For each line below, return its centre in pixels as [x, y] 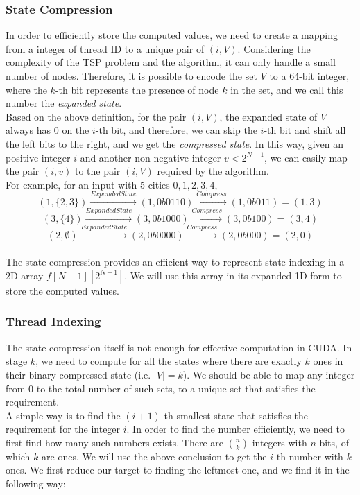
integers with [280, 442]
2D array [25, 275]
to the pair [97, 171]
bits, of [334, 442]
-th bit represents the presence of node [137, 89]
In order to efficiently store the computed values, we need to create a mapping [172, 35]
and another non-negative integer [151, 157]
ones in [328, 361]
